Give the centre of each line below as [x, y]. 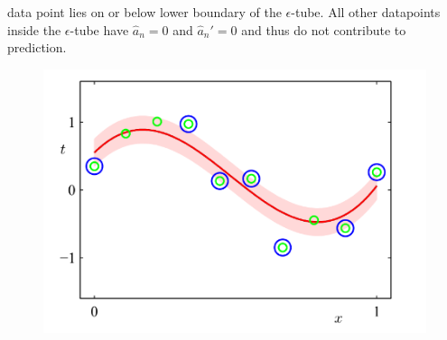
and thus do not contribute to [324, 29]
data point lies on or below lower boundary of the [144, 12]
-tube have [99, 29]
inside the [34, 29]
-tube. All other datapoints [366, 12]
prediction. [37, 47]
